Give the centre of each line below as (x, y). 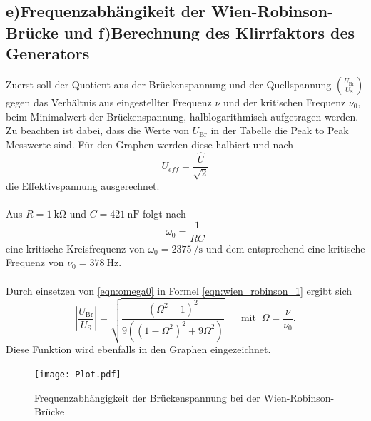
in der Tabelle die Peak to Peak (280, 130)
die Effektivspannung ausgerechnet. (83, 186)
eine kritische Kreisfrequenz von (75, 248)
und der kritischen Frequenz (285, 102)
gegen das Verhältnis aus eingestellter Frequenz (109, 102)
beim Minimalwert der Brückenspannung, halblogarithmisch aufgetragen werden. (182, 116)
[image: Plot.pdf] (78, 374)
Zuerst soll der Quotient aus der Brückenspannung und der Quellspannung (169, 84)
